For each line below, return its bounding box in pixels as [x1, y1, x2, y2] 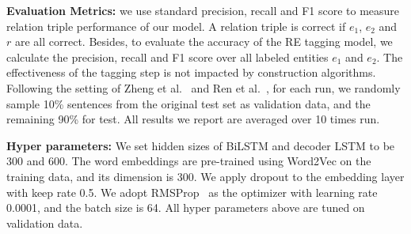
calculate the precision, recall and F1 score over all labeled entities [6, 48, 329, 65]
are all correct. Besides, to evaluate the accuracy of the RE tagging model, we [14, 33, 393, 50]
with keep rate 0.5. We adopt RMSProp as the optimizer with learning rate [6, 183, 378, 200]
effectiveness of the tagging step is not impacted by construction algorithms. [6, 64, 376, 81]
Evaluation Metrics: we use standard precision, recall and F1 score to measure [6, 2, 400, 18]
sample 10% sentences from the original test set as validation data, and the [6, 95, 371, 111]
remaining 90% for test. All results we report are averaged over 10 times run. [6, 111, 380, 127]
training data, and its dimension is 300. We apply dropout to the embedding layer [6, 168, 405, 184]
